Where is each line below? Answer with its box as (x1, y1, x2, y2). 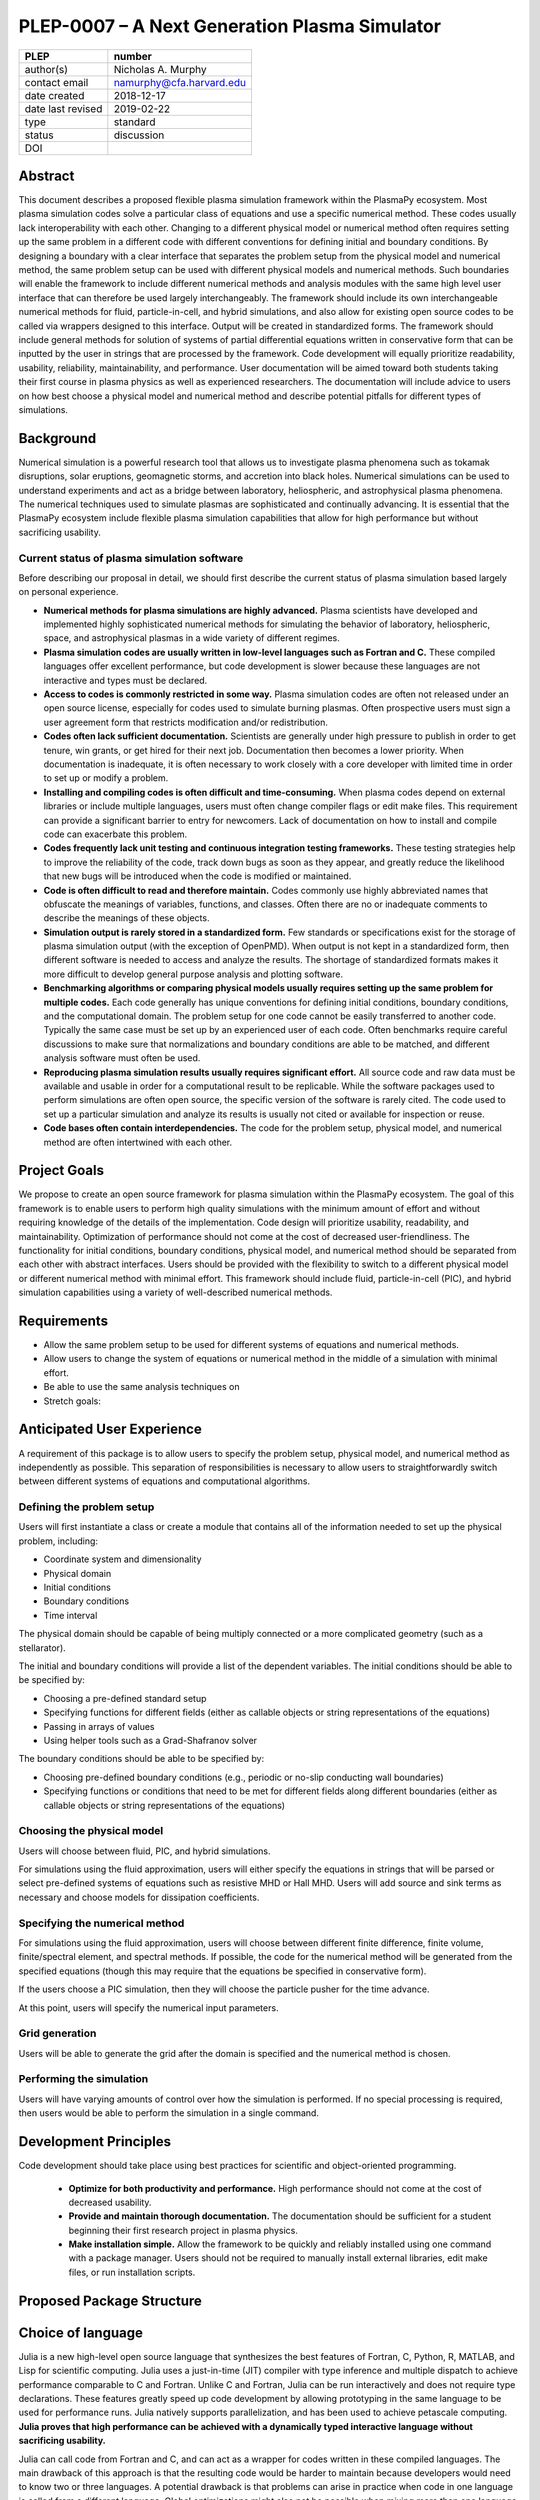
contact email (24, 75, 89, 89)
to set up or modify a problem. (43, 772, 169, 784)
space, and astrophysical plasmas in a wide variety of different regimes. (43, 632, 340, 644)
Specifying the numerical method (18, 1916, 185, 1930)
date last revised (24, 101, 103, 115)
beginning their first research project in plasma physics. (68, 2224, 299, 2236)
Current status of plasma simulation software (18, 551, 244, 565)
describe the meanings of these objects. (43, 912, 210, 924)
